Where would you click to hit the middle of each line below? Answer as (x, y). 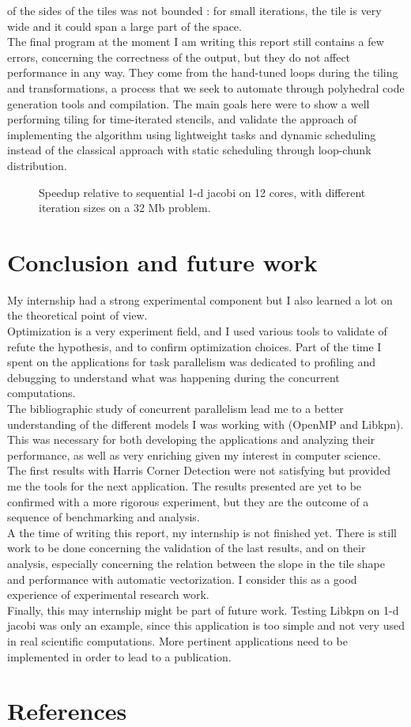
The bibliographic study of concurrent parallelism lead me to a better (175, 408)
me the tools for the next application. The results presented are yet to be (185, 485)
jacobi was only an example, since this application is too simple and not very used (206, 625)
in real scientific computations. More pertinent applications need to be (177, 640)
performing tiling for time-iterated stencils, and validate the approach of (182, 119)
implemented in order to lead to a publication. (119, 656)
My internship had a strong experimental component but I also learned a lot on (200, 299)
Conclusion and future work (162, 261)
